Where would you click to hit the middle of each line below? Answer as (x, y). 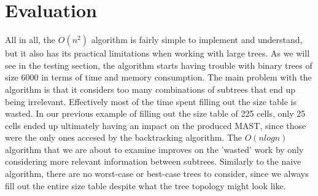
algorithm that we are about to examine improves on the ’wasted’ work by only (154, 149)
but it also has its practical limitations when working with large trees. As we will (157, 53)
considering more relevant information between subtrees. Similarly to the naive (153, 161)
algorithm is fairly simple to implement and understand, (197, 40)
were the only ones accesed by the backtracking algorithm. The (124, 137)
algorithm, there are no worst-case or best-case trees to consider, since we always (157, 174)
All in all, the (30, 40)
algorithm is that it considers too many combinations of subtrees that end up (150, 89)
